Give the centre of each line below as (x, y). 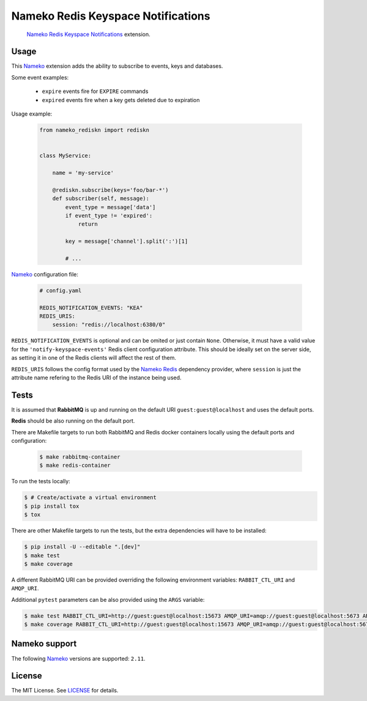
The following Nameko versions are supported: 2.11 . (79, 658)
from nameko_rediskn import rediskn (95, 130)
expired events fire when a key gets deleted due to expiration (121, 100)
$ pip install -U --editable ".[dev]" (82, 547)
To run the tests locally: (41, 481)
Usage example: (32, 114)
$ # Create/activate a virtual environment (91, 498)
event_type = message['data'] (110, 207)
